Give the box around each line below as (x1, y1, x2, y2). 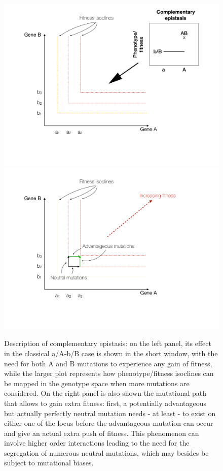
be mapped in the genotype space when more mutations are (4, 378, 190, 388)
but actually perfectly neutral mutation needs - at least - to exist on (4, 407, 216, 418)
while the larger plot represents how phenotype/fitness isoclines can (4, 368, 214, 379)
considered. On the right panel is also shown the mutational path (4, 388, 207, 398)
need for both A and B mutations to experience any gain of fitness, (4, 358, 212, 368)
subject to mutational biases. (4, 457, 94, 468)
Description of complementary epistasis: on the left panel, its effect (4, 338, 211, 349)
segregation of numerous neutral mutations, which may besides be (4, 447, 209, 458)
